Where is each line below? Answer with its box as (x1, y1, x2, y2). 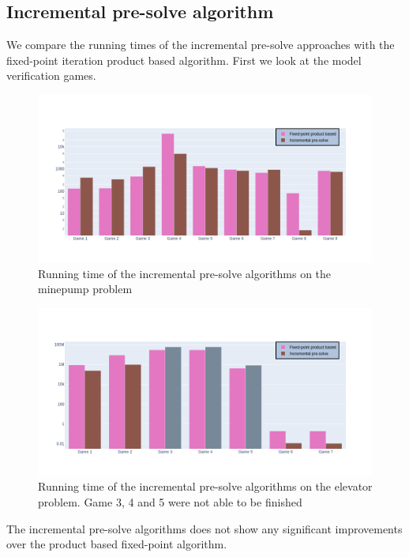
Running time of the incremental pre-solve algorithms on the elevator (38, 478, 373, 495)
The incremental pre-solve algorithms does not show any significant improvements (6, 520, 403, 536)
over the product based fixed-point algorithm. (6, 536, 227, 552)
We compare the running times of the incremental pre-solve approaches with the (6, 36, 395, 53)
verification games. (6, 67, 96, 84)
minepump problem (38, 280, 133, 297)
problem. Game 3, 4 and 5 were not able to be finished (38, 493, 302, 510)
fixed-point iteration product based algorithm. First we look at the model (6, 51, 362, 68)
